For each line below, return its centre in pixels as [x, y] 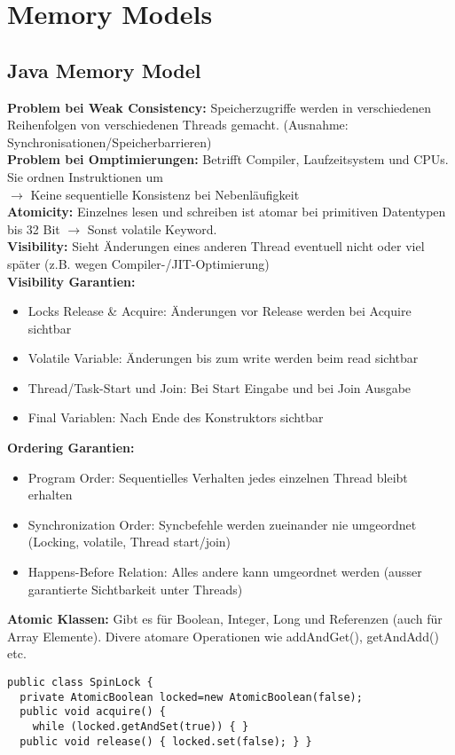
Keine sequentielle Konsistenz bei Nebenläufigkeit [165, 194]
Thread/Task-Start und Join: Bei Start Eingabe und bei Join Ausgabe [220, 387]
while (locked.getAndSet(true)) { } [141, 726]
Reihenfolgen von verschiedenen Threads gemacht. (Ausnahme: [178, 125]
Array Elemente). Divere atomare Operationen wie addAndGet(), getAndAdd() [223, 636]
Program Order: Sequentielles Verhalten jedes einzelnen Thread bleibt [218, 477]
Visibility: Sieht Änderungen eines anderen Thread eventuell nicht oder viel [216, 246]
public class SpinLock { [80, 683]
